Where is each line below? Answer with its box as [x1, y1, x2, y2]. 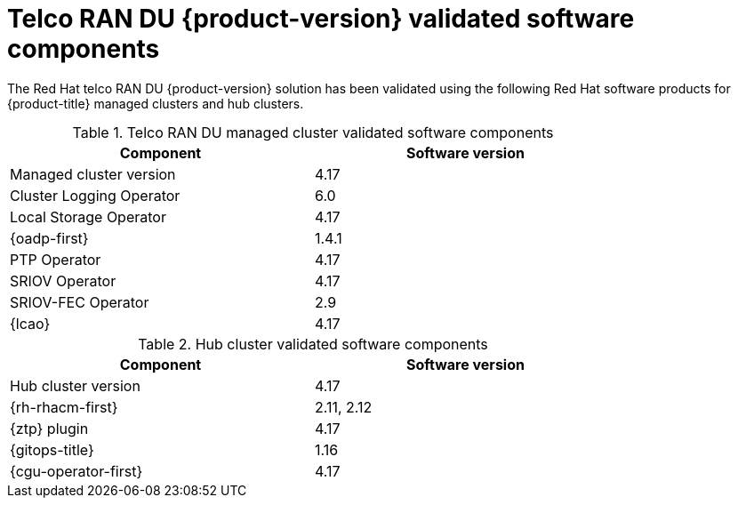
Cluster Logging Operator [10, 186, 180, 204]
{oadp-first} [10, 228, 89, 247]
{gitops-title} [10, 440, 94, 459]
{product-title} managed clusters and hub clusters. [7, 95, 304, 111]
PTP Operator [10, 250, 101, 269]
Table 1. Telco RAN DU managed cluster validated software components [72, 123, 554, 141]
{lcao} [10, 314, 51, 333]
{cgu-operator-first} [10, 461, 143, 480]
